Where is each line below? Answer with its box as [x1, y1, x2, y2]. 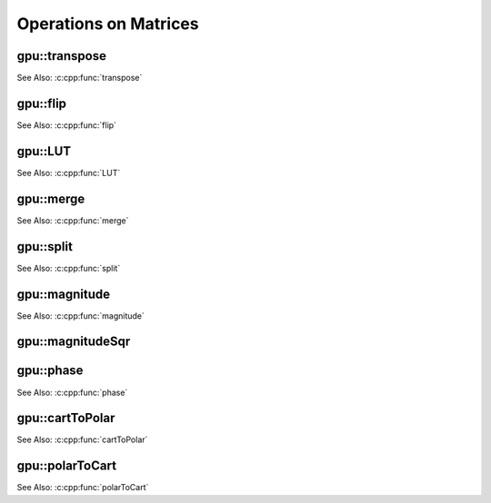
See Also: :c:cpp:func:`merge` [16, 214, 129, 226]
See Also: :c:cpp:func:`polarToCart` [16, 482, 149, 493]
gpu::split [16, 239, 73, 254]
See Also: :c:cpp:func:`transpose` [16, 73, 143, 84]
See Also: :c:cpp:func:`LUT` [16, 167, 121, 178]
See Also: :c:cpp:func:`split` [16, 262, 121, 273]
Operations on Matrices [16, 14, 199, 34]
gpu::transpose [16, 48, 106, 64]
